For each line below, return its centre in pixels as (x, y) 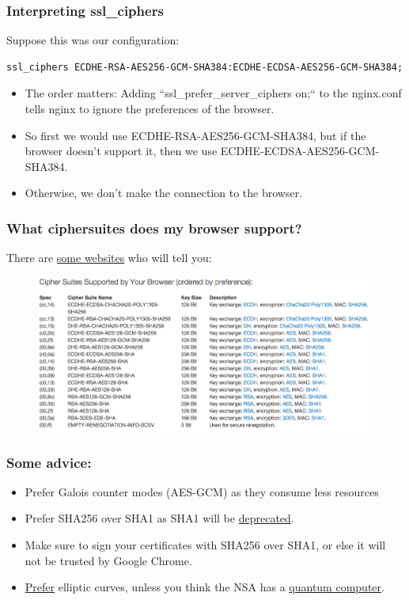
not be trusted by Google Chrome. (108, 560)
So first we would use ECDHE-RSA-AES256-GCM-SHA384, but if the (195, 135)
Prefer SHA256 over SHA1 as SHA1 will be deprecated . (159, 518)
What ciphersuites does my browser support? (154, 228)
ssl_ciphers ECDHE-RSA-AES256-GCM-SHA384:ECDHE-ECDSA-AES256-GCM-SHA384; (205, 67)
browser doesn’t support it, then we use (121, 151)
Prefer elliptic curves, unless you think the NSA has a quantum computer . (204, 587)
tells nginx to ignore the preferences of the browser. (150, 108)
